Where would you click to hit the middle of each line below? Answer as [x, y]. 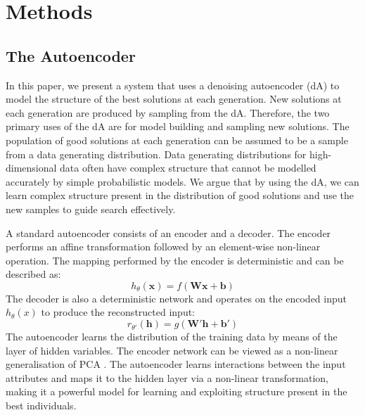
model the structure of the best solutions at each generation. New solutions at [174, 99]
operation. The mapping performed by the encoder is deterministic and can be [175, 260]
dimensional [31, 168]
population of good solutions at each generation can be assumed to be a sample [177, 140]
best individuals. [41, 406]
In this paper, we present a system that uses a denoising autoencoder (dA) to [173, 85]
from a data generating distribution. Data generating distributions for [156, 154]
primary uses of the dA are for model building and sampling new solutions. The [178, 126]
